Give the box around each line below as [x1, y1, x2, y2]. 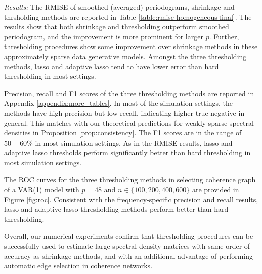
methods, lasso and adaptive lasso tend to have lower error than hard [4, 61, 219, 71]
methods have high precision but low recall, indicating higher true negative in [4, 107, 245, 118]
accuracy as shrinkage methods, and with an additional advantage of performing [4, 250, 253, 261]
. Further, [209, 31, 239, 41]
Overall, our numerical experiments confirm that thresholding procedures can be [4, 231, 253, 241]
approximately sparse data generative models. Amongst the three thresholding [4, 51, 247, 61]
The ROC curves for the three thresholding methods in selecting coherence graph [4, 174, 256, 185]
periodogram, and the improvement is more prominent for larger [4, 31, 203, 41]
